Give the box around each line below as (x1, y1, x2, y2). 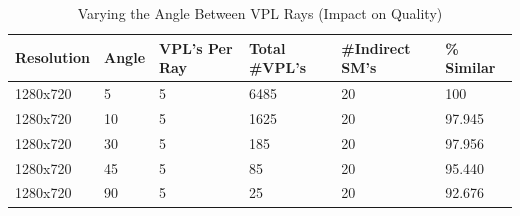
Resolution (15, 47, 90, 68)
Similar (445, 57, 496, 78)
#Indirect (341, 37, 411, 58)
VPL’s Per (159, 37, 233, 58)
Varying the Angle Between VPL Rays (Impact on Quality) (77, 3, 443, 23)
